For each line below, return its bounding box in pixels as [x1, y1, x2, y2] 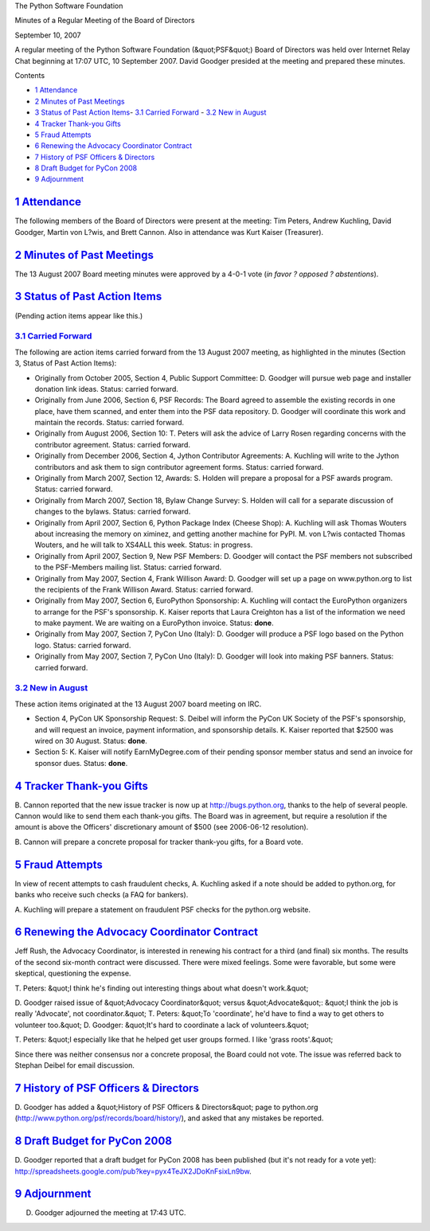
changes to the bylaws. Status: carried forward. [34, 506, 191, 517]
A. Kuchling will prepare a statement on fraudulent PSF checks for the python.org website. [14, 905, 311, 914]
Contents [14, 70, 45, 80]
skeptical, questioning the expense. [14, 968, 131, 979]
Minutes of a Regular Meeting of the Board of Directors [14, 16, 195, 25]
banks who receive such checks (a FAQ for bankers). [14, 890, 189, 900]
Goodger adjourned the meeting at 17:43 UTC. [34, 1208, 186, 1217]
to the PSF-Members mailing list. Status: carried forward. [34, 562, 222, 573]
